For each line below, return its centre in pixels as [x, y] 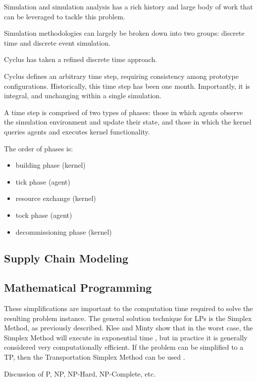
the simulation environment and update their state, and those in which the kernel [128, 122]
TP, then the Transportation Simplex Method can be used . [95, 357]
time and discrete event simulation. [57, 42]
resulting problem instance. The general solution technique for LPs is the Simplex [128, 318]
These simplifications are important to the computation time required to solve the [128, 308]
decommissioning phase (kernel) [64, 231]
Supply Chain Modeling [66, 258]
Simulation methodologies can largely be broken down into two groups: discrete [124, 33]
